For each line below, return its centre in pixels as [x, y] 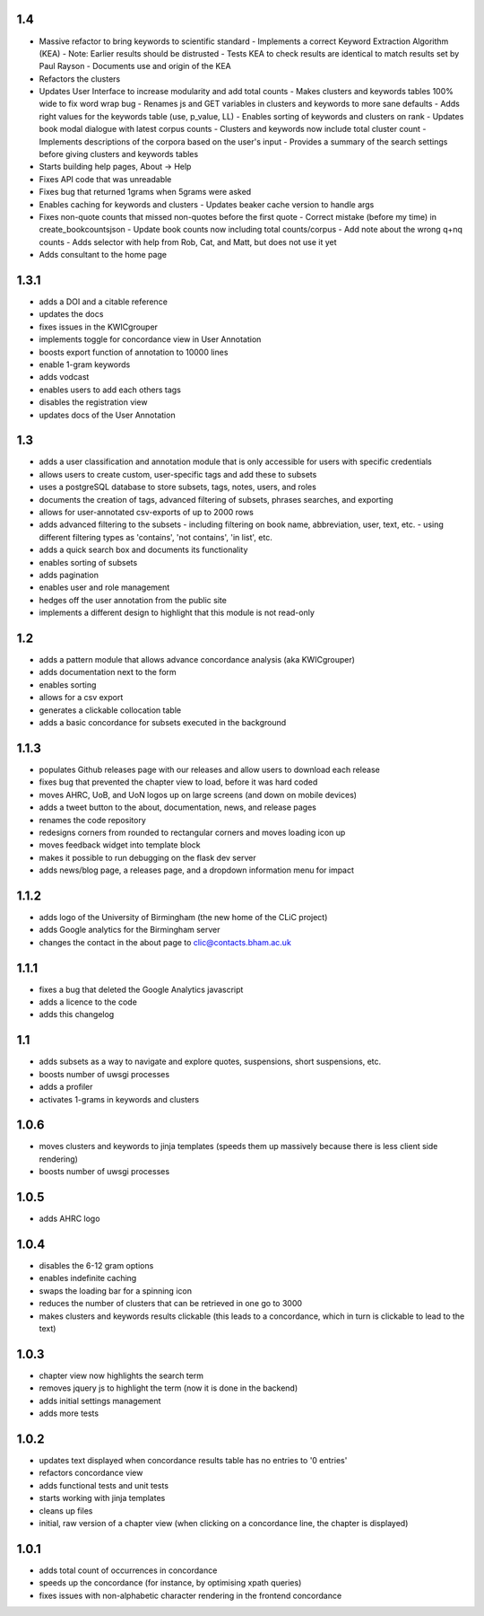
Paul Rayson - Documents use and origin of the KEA [135, 66]
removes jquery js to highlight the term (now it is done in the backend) [169, 1388]
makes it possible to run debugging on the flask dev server [147, 857]
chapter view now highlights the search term [121, 1375]
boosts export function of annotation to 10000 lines [134, 352]
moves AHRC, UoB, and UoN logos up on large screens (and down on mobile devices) [198, 795]
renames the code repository [93, 820]
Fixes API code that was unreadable [105, 179]
